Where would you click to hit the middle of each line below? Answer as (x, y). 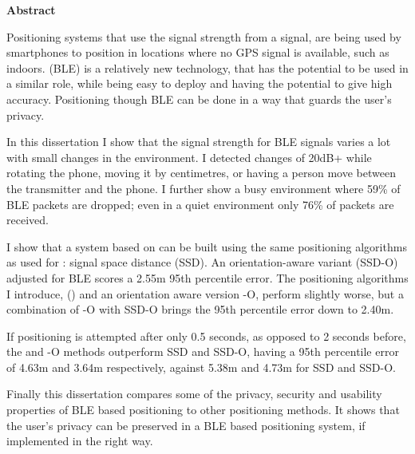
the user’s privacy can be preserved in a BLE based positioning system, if (186, 425)
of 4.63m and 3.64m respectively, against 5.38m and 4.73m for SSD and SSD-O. (201, 367)
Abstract (31, 10)
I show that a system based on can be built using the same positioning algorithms (207, 246)
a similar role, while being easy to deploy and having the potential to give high (200, 83)
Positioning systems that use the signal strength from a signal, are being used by (204, 36)
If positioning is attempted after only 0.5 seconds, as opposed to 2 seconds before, (206, 336)
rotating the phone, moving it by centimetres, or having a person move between (201, 173)
